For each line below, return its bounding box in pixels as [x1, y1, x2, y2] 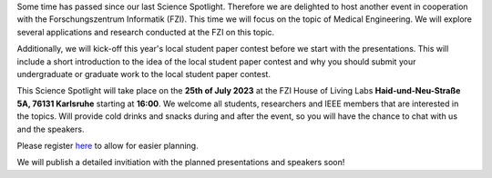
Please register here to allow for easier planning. [16, 140, 200, 151]
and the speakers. [16, 124, 85, 134]
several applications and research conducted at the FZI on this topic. [16, 26, 275, 37]
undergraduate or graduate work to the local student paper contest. [16, 68, 271, 79]
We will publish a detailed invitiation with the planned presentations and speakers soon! [16, 157, 345, 168]
